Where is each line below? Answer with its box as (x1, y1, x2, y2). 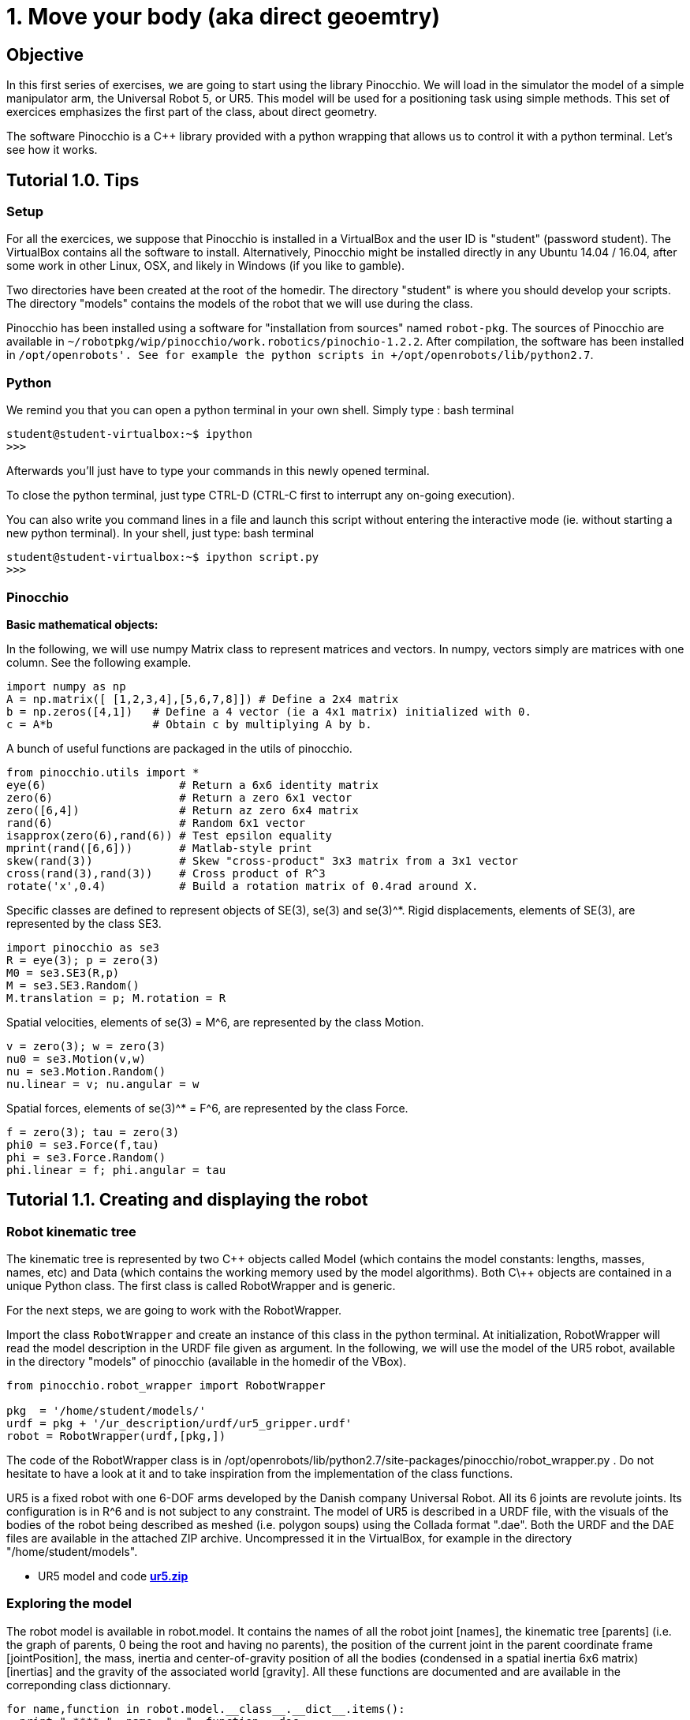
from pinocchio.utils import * (6, 765, 200, 779)
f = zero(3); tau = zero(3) (6, 1125, 180, 1139)
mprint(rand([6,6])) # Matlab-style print (6, 841, 312, 854)
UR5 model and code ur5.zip (38, 1569, 188, 1584)
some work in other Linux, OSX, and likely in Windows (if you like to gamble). (6, 259, 405, 273)
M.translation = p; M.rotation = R (6, 991, 226, 1004)
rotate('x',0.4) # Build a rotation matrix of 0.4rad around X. (6, 879, 479, 892)
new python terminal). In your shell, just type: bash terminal (6, 526, 315, 540)
